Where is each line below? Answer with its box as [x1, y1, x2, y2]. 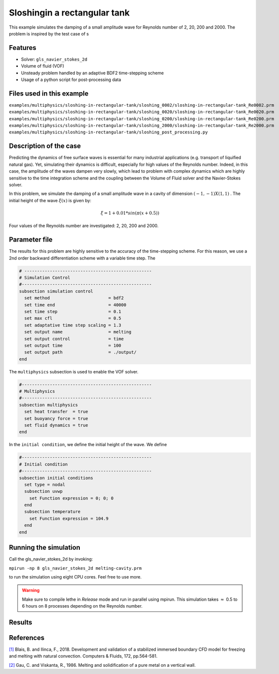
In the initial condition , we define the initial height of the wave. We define [9, 442, 167, 448]
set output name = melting [24, 329, 132, 335]
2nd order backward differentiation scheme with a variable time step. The [9, 255, 156, 261]
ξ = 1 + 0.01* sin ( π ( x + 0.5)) [101, 210, 160, 216]
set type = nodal [24, 481, 65, 487]
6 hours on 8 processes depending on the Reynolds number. [22, 603, 143, 609]
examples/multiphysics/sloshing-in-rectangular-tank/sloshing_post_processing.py [9, 129, 208, 135]
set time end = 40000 [24, 302, 127, 307]
